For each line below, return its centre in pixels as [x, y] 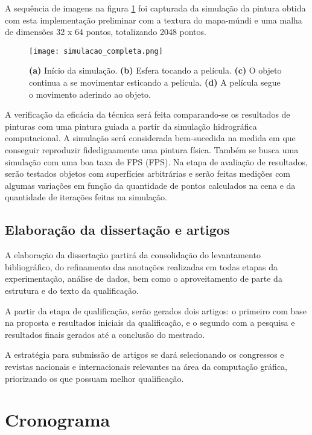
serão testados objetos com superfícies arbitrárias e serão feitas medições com [148, 173]
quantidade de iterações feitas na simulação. [86, 197]
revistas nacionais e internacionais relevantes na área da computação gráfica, [146, 366]
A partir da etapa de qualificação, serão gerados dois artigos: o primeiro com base [156, 310]
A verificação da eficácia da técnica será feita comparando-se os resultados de [148, 114]
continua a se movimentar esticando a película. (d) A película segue [155, 82]
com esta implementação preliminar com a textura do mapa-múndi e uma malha [154, 20]
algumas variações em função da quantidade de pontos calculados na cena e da [150, 185]
